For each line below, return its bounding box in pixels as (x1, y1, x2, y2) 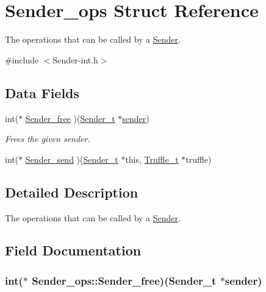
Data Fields (5, 83, 80, 102)
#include (5, 53, 39, 66)
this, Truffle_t (125, 152, 179, 165)
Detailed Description (5, 182, 138, 201)
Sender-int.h (52, 53, 98, 66)
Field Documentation (5, 241, 142, 260)
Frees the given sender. (5, 132, 90, 145)
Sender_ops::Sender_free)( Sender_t (32, 272, 217, 288)
